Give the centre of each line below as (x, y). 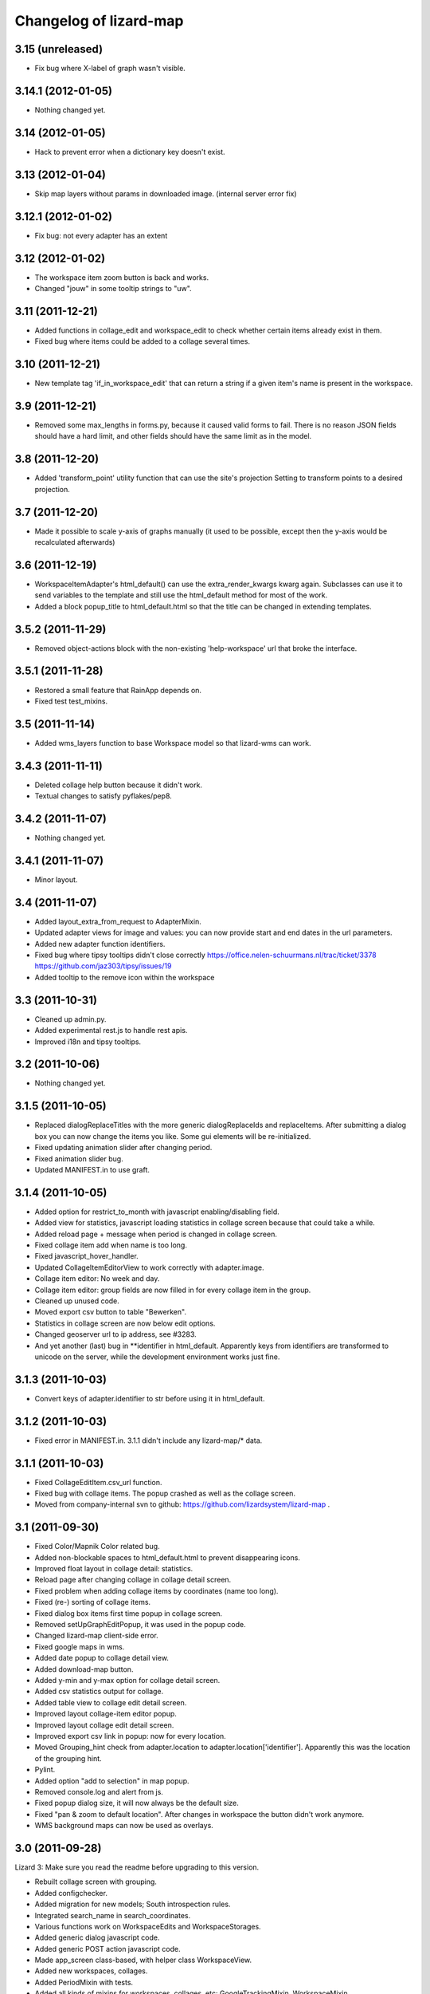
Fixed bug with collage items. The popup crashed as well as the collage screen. (165, 1493)
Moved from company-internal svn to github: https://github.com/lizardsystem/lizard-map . (182, 1504)
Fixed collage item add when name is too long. (111, 1245)
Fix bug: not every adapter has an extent (101, 235)
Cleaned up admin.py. (70, 1019)
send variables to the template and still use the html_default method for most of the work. (181, 595)
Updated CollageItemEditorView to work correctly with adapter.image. (149, 1267)
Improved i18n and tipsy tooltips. (88, 1042)
